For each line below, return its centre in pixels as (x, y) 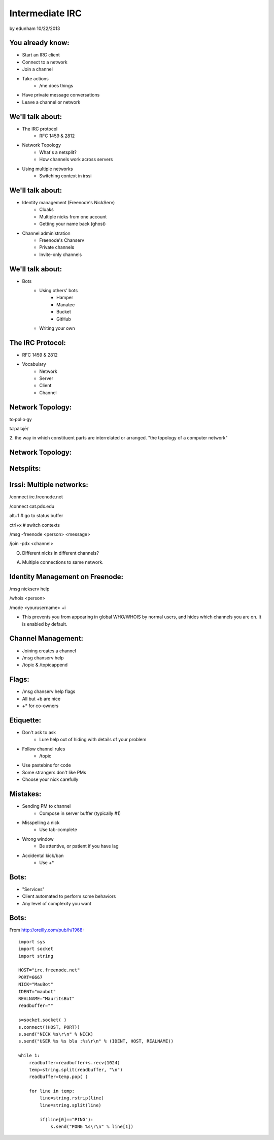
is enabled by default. (45, 624)
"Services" (33, 889)
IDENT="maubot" (37, 991)
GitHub (64, 319)
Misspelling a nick (41, 822)
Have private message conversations (61, 95)
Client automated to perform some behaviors (69, 896)
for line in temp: (52, 1091)
